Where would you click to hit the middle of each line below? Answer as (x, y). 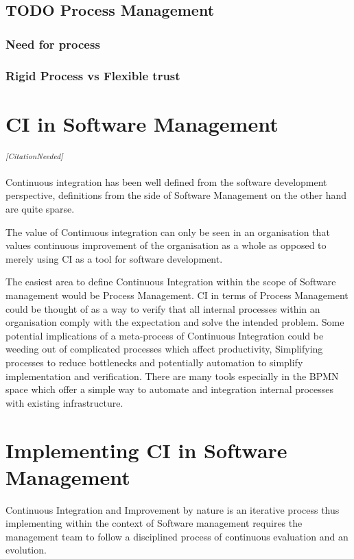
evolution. (26, 550)
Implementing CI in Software (146, 450)
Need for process (53, 44)
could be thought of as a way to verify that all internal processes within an (163, 308)
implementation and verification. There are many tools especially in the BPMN (172, 376)
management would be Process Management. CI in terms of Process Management (177, 295)
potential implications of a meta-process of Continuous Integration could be (165, 335)
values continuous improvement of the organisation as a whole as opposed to (166, 245)
